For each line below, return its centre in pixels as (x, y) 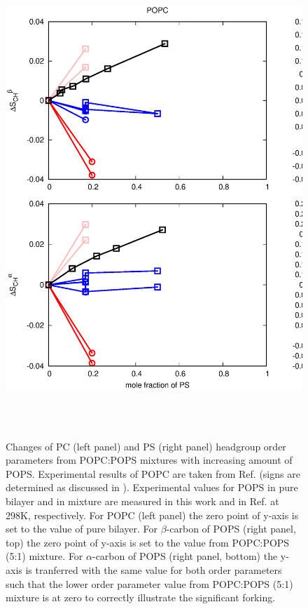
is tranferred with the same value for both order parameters (154, 569)
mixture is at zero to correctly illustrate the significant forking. (141, 597)
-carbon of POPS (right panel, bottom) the (185, 556)
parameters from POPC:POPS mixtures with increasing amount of (149, 460)
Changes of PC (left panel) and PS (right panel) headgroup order (146, 446)
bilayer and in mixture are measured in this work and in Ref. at (142, 501)
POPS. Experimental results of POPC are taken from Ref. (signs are (153, 473)
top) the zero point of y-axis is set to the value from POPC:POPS (148, 542)
